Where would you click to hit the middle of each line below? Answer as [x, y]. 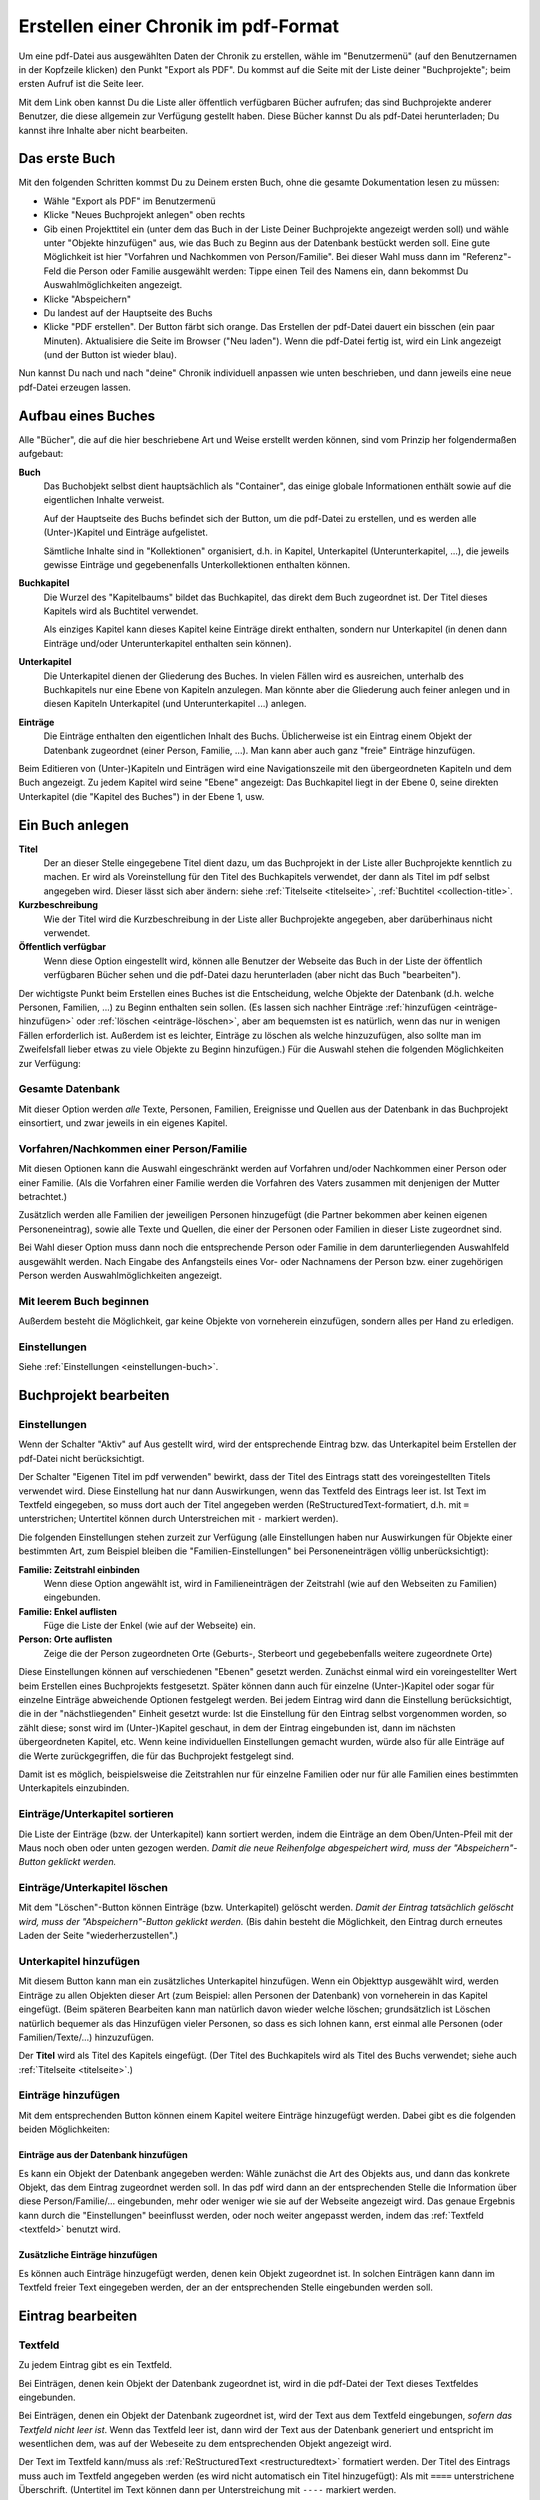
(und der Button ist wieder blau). [110, 355]
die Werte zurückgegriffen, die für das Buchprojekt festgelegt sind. [156, 1756]
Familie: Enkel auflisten [67, 1611]
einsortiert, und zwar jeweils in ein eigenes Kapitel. [123, 1123]
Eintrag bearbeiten [78, 2315]
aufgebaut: [41, 454]
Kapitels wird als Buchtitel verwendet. [121, 611]
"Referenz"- [486, 257]
